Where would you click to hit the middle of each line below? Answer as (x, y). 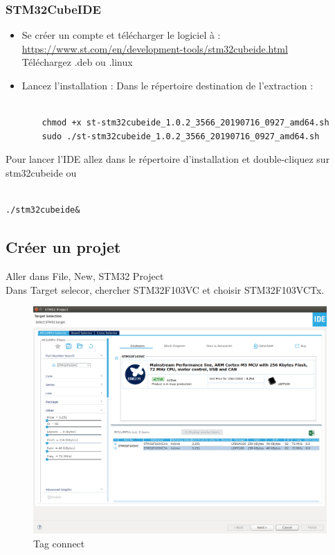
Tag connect (59, 544)
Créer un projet (63, 247)
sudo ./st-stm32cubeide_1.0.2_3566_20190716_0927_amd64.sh (181, 136)
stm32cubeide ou (41, 172)
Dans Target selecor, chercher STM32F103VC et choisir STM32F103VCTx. (165, 289)
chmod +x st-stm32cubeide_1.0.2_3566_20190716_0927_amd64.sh (185, 123)
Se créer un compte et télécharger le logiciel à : (121, 35)
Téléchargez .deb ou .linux (77, 62)
